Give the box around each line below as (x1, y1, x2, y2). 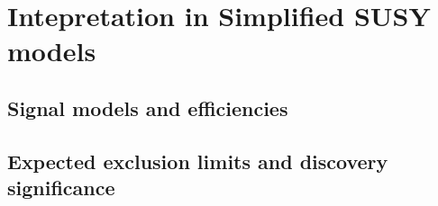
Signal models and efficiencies (7, 94, 288, 121)
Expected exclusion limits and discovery (7, 147, 388, 175)
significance (7, 174, 115, 202)
